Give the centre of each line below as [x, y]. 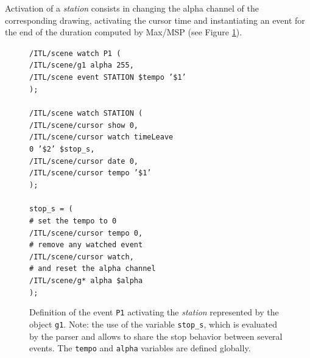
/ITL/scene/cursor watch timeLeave [101, 137]
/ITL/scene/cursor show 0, [84, 125]
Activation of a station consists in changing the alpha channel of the [132, 8]
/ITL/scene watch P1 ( [75, 53]
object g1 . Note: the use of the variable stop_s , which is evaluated [153, 324]
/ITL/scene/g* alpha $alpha [86, 281]
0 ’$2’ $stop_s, [62, 149]
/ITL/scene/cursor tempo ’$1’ [90, 173]
